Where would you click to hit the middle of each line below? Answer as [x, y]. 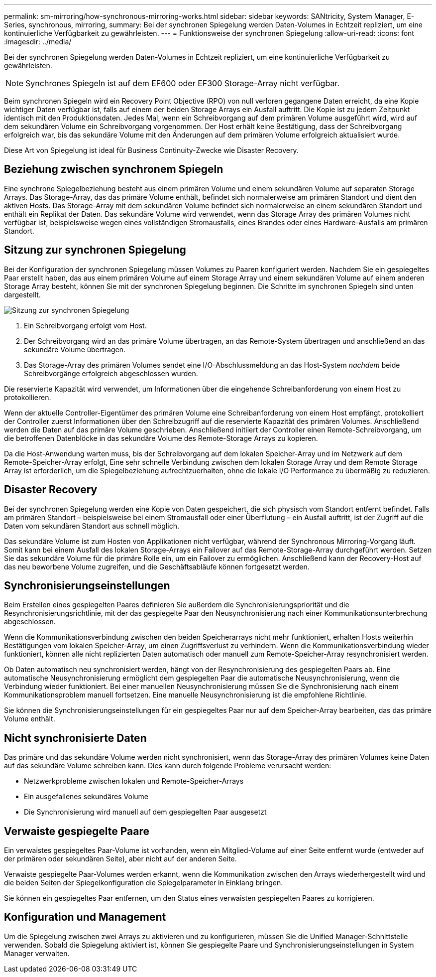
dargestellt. [22, 294]
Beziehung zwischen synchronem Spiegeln [114, 169]
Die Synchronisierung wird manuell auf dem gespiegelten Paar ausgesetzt [145, 812]
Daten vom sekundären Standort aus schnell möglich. [92, 526]
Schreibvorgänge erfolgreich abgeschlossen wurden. [111, 373]
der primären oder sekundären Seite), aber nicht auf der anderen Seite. [120, 859]
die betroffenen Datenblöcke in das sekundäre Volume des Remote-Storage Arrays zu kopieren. [161, 438]
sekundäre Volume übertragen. [75, 349]
